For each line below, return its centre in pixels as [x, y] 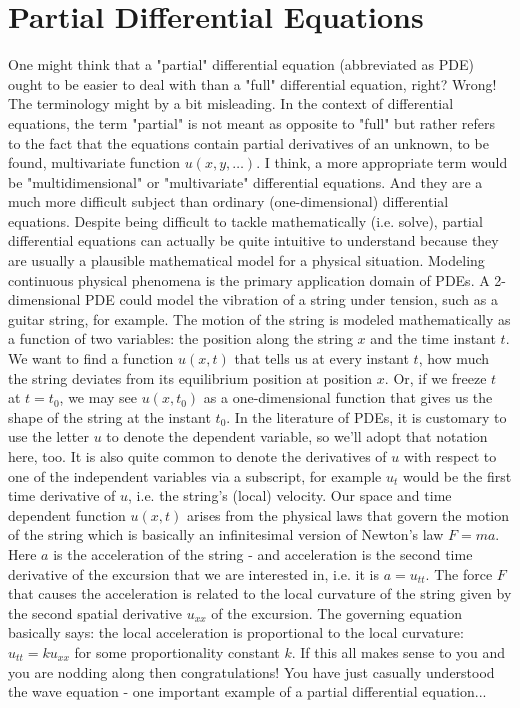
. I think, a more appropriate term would [382, 162]
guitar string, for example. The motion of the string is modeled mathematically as [259, 318]
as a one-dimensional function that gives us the [348, 397]
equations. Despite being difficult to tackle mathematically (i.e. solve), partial [245, 220]
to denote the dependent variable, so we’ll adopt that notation [297, 436]
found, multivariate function [94, 162]
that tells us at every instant [321, 358]
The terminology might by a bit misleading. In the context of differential [231, 103]
